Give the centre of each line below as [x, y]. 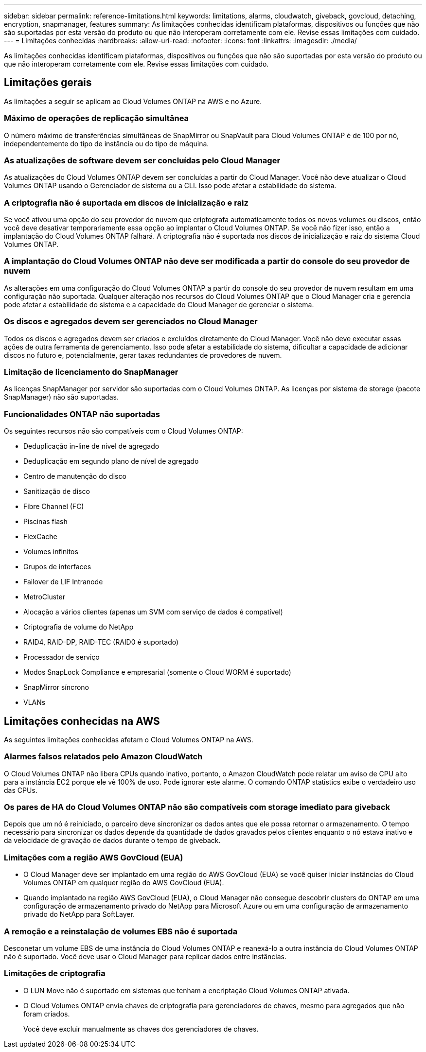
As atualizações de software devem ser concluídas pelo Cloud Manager [142, 160]
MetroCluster [44, 597]
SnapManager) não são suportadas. [61, 397]
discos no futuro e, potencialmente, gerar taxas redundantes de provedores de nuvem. [143, 355]
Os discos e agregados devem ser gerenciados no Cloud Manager [131, 322]
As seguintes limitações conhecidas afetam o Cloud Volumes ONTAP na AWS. [129, 739]
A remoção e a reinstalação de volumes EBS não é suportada [121, 931]
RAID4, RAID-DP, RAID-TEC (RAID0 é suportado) [101, 642]
